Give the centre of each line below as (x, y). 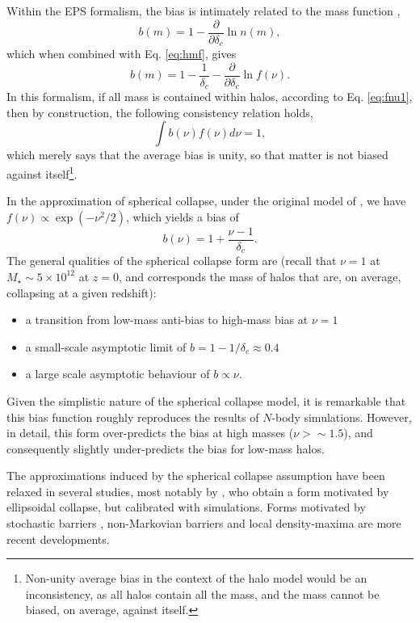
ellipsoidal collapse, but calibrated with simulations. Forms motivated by (186, 507)
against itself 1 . (42, 173)
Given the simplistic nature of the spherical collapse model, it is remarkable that (206, 400)
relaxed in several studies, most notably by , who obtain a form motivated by (198, 491)
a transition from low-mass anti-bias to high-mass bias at (167, 320)
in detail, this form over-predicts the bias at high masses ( (150, 433)
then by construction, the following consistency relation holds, (160, 112)
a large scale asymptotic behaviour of (118, 374)
